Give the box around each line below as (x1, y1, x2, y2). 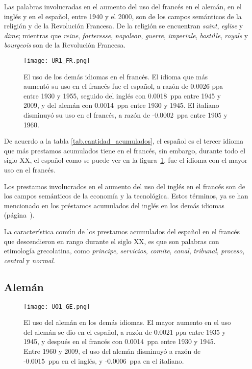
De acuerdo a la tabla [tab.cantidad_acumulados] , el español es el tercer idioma (4, 136, 244, 146)
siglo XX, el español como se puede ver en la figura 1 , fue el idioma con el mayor (4, 155, 248, 165)
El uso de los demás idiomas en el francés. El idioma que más (24, 71, 208, 81)
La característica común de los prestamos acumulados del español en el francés (4, 226, 240, 236)
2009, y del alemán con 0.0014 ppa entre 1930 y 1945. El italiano (24, 100, 219, 110)
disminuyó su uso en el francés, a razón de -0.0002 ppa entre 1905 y (24, 110, 227, 120)
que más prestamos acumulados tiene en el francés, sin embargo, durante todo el (4, 145, 246, 155)
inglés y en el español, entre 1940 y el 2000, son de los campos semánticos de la (4, 11, 242, 21)
